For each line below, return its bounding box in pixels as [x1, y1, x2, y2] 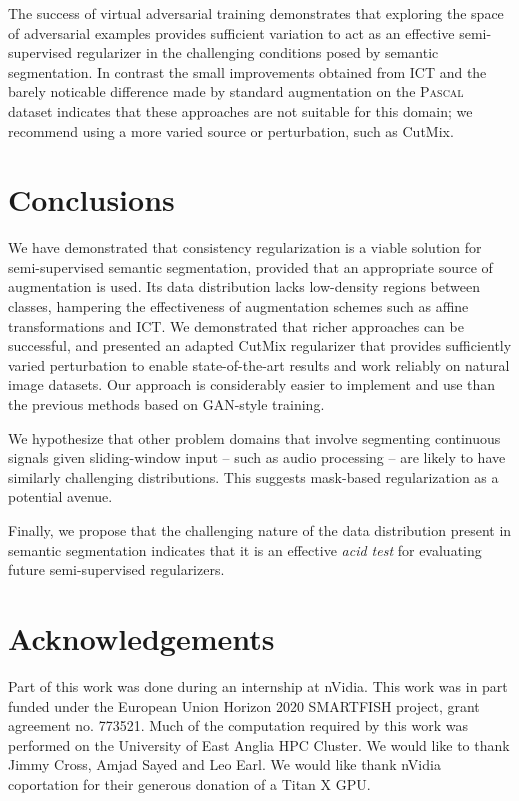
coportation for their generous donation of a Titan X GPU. [8, 773, 371, 794]
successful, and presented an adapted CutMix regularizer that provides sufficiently [8, 335, 512, 356]
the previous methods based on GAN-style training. [8, 394, 325, 415]
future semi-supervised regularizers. [8, 559, 225, 580]
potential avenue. [8, 486, 113, 507]
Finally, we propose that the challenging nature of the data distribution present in [8, 520, 512, 540]
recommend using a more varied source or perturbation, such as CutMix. [8, 120, 454, 141]
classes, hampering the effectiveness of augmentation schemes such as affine [8, 296, 469, 317]
